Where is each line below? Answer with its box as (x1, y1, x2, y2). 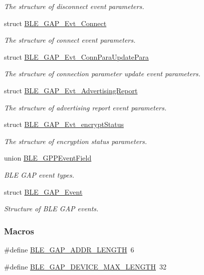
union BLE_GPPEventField (4, 153, 92, 163)
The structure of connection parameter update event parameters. (4, 68, 200, 79)
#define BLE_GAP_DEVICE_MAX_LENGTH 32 (4, 261, 166, 271)
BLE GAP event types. (4, 169, 75, 180)
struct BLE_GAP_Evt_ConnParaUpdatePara (4, 51, 149, 62)
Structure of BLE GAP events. (4, 203, 99, 214)
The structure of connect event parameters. (4, 35, 136, 45)
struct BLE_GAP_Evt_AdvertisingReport (4, 85, 138, 95)
